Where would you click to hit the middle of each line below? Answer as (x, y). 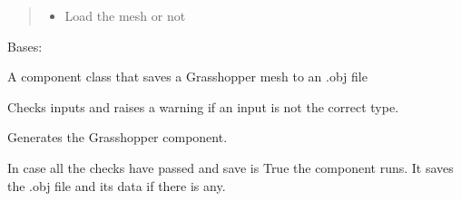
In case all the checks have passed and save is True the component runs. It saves (230, 167)
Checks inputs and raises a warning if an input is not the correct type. (203, 106)
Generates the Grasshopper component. (118, 137)
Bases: (25, 46)
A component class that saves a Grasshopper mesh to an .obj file (187, 77)
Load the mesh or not (125, 15)
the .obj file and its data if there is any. (117, 185)
